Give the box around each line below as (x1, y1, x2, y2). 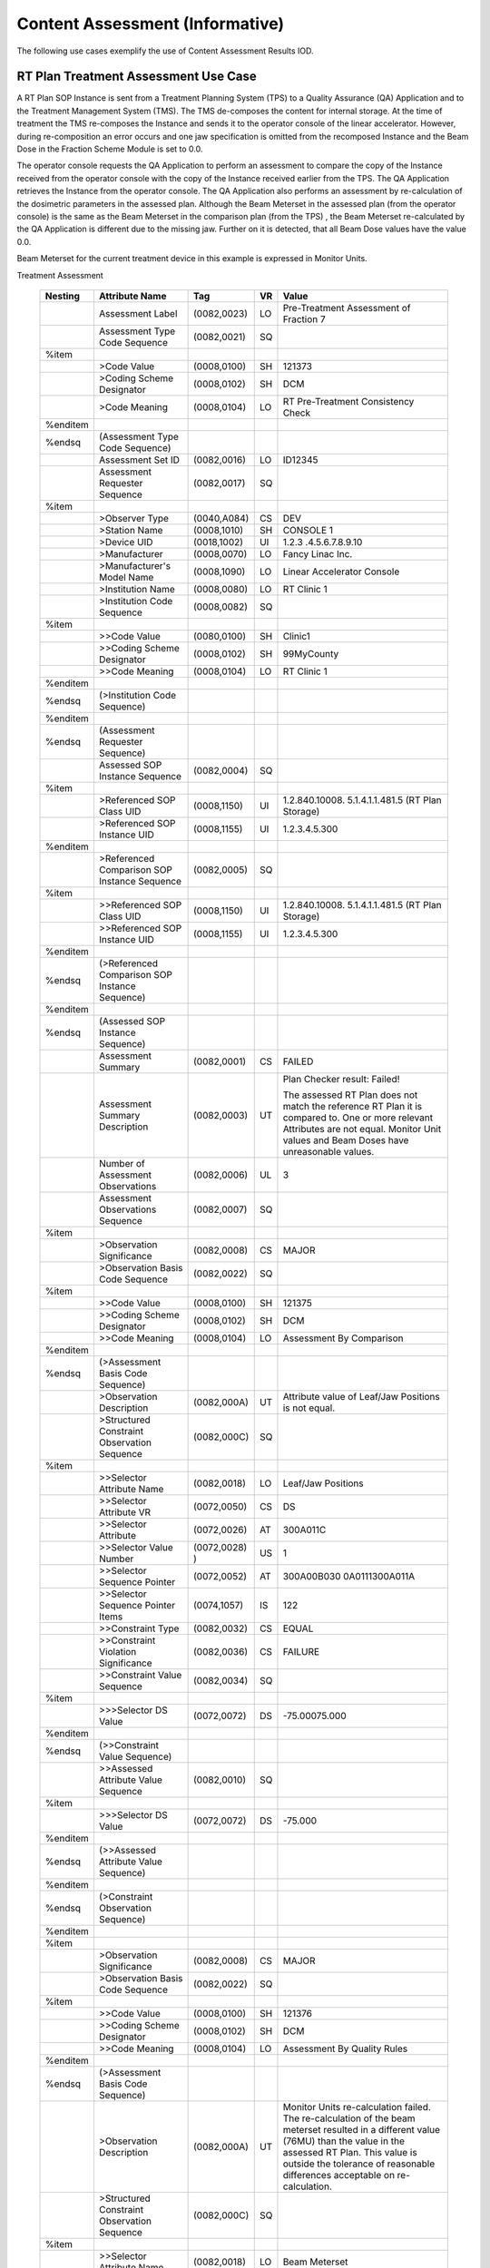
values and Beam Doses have (282, 1134, 409, 1147)
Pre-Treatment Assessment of (282, 301, 411, 314)
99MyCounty (282, 647, 339, 660)
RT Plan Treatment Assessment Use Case (16, 69, 258, 84)
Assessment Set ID (98, 454, 181, 466)
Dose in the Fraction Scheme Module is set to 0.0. (16, 143, 203, 154)
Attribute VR (98, 1506, 152, 1519)
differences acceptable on (282, 2168, 395, 2181)
